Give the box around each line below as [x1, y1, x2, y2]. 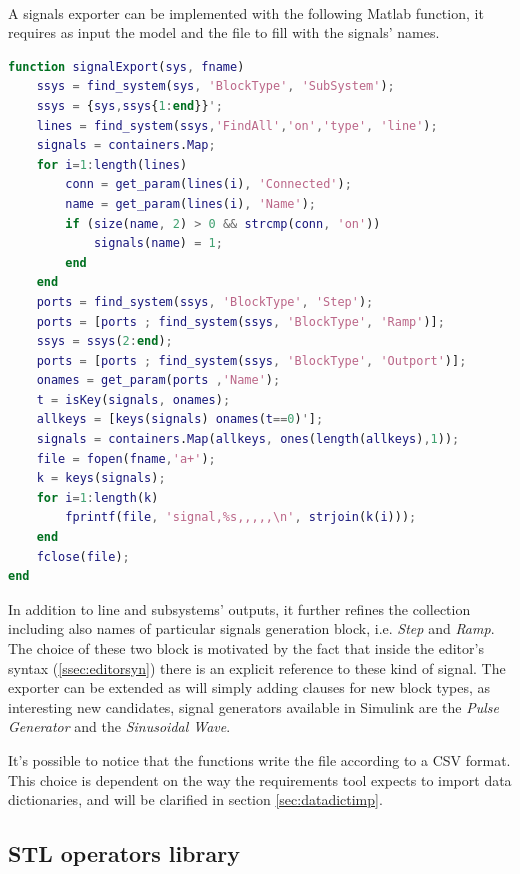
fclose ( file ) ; [36, 549, 130, 564]
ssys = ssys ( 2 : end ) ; [36, 334, 173, 349]
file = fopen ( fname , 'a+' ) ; [36, 451, 216, 466]
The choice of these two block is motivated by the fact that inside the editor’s [8, 638, 484, 658]
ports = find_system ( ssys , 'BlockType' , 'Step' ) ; [36, 294, 374, 309]
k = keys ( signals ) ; [36, 471, 166, 486]
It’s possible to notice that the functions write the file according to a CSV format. [8, 749, 511, 770]
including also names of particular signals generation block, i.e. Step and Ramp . [8, 618, 495, 639]
